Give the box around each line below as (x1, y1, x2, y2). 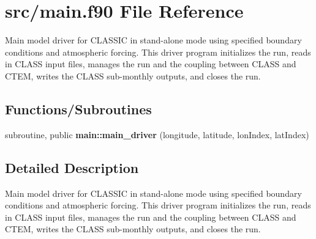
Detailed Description (5, 158, 139, 177)
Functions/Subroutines (5, 99, 152, 118)
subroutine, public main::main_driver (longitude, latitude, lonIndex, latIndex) (5, 128, 309, 141)
